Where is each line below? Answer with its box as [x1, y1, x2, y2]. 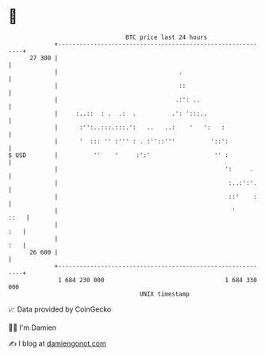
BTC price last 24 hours [125, 33, 208, 41]
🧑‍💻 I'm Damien [8, 323, 57, 332]
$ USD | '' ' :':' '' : [8, 151, 229, 159]
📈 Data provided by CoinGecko [8, 304, 112, 314]
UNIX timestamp [139, 289, 190, 298]
